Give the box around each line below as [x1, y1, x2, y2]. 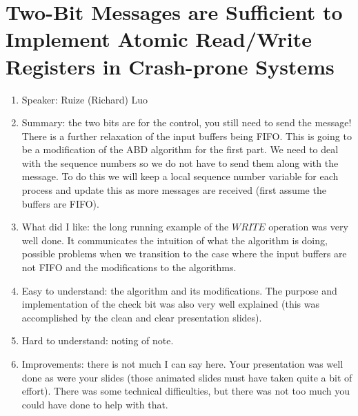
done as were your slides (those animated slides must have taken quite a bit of [21, 370, 352, 384]
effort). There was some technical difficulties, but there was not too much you [21, 384, 350, 398]
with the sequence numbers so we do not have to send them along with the [21, 155, 339, 170]
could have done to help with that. [21, 397, 168, 411]
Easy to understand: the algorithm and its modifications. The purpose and [21, 283, 337, 297]
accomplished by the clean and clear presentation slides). [21, 310, 262, 324]
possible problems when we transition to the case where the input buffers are [21, 246, 347, 261]
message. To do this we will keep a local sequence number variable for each [21, 169, 339, 184]
